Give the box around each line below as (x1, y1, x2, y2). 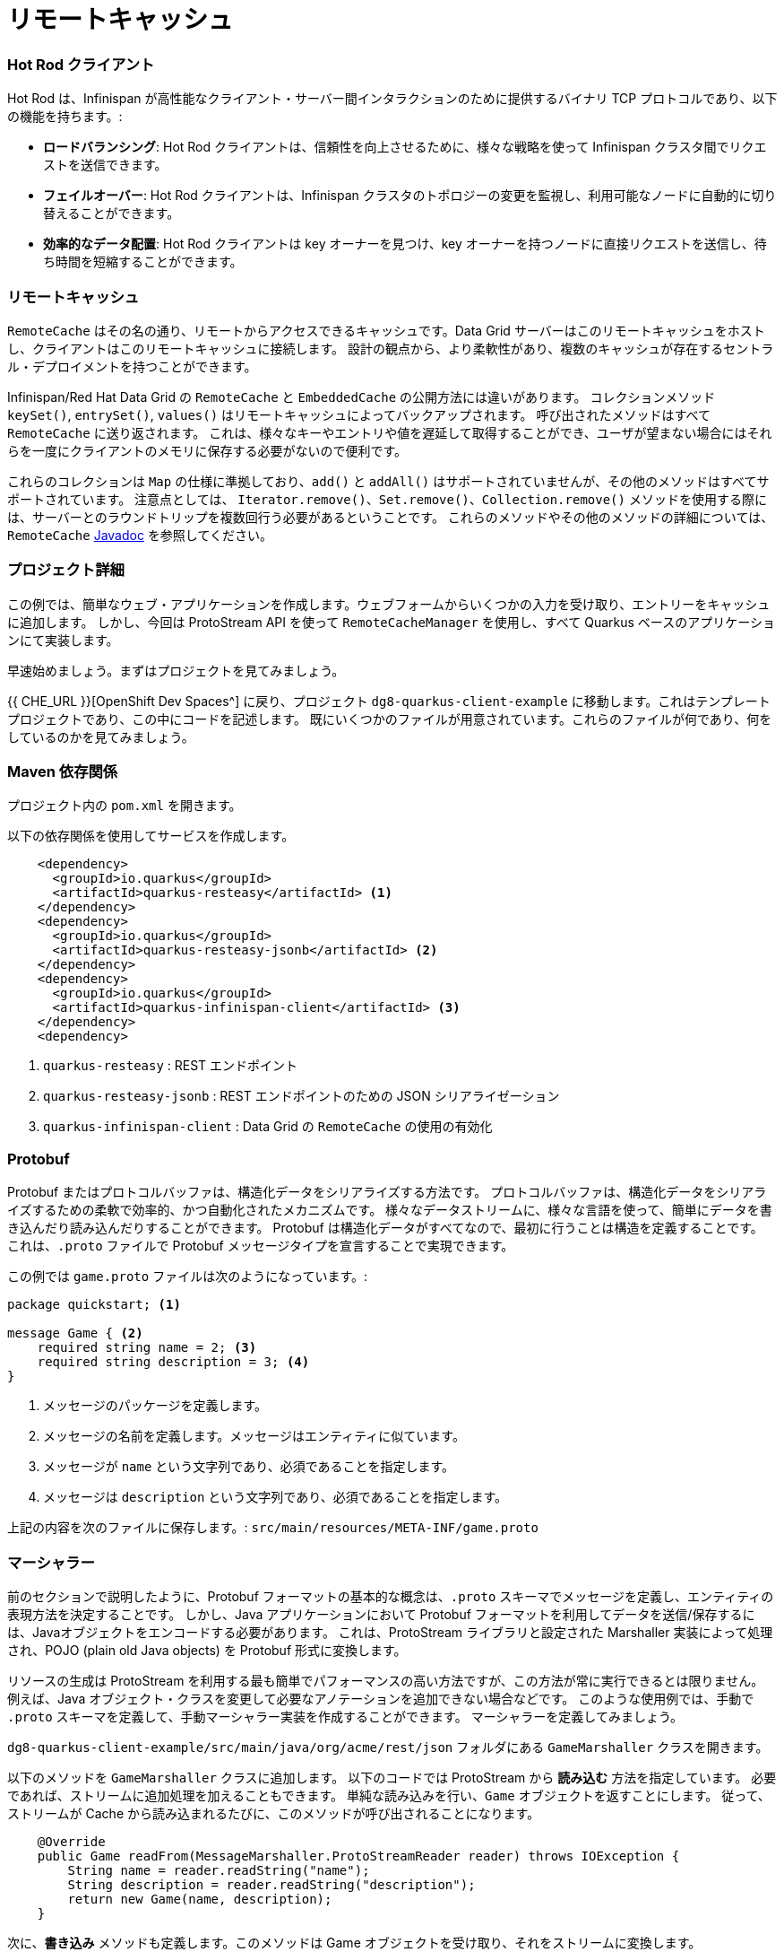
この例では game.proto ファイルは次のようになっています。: (7, 1268, 368, 1285)
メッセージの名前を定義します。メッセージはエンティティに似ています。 (43, 1428, 465, 1444)
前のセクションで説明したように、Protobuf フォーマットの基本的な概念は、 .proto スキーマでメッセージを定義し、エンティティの (7, 1588, 774, 1604)
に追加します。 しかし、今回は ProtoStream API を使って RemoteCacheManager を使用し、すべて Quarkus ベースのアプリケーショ (7, 614, 775, 630)
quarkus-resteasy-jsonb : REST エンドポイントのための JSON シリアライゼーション (43, 1088, 560, 1104)
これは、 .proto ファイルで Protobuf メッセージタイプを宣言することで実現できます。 (7, 1238, 514, 1254)
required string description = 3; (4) (37, 1355, 310, 1370)
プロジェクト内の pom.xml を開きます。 (7, 797, 242, 814)
